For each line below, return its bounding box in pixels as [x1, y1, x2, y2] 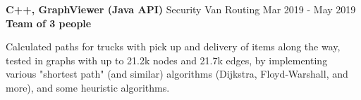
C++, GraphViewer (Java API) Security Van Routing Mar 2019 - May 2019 [6, 2, 356, 16]
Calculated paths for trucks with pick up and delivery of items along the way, [6, 39, 341, 54]
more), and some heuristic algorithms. [6, 80, 170, 94]
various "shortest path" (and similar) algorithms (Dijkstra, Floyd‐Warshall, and [6, 66, 348, 81]
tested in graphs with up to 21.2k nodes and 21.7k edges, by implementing [6, 52, 328, 67]
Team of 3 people [6, 15, 92, 30]
